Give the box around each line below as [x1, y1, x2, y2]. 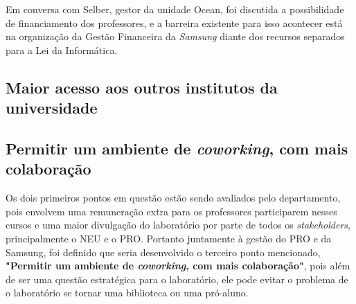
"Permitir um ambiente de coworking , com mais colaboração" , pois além [6, 258, 350, 273]
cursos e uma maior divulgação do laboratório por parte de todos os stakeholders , [6, 217, 350, 232]
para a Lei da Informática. [6, 42, 118, 57]
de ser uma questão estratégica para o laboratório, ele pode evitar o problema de [6, 271, 348, 286]
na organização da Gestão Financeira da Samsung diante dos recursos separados [6, 29, 345, 44]
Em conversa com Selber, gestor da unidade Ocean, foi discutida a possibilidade [6, 2, 344, 16]
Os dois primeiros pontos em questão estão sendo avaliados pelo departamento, [6, 190, 341, 205]
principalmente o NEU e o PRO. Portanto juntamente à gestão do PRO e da [6, 231, 332, 245]
